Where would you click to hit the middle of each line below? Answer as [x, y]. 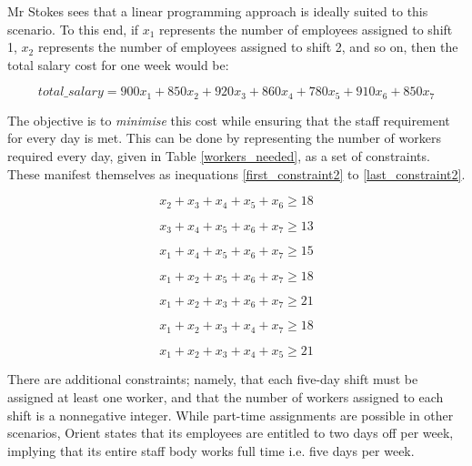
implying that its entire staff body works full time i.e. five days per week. [211, 450]
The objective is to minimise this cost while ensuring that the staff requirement [229, 120]
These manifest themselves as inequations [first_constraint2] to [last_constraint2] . [236, 173]
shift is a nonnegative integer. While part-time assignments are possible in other [231, 415]
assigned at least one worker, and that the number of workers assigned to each [226, 396]
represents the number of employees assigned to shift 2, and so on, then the [248, 47]
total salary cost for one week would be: [118, 64]
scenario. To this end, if [73, 29]
